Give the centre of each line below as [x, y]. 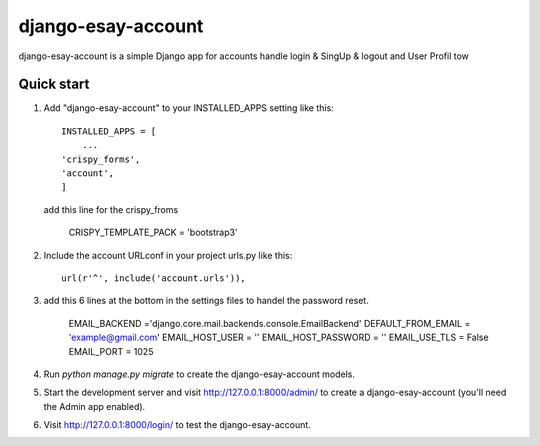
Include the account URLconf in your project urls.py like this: [168, 255]
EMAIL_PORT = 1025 [111, 351]
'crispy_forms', [101, 159]
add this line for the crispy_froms [111, 209]
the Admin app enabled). [94, 406]
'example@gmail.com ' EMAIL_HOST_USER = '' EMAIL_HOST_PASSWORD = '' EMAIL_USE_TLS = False [278, 337]
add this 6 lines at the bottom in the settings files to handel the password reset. [206, 301]
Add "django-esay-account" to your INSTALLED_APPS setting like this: [188, 108]
